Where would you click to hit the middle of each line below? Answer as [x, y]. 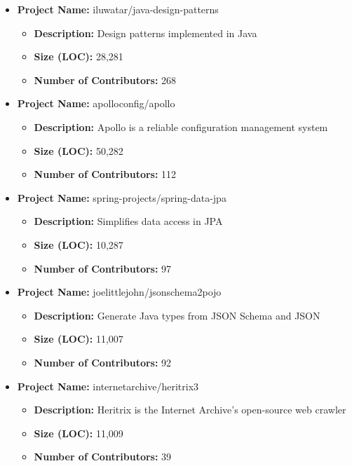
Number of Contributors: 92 [103, 362]
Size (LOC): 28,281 [79, 56]
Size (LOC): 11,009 [79, 433]
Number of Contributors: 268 [105, 80]
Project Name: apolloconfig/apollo [96, 103]
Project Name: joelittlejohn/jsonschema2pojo [119, 292]
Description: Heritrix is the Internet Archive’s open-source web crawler [190, 410]
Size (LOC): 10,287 [79, 244]
